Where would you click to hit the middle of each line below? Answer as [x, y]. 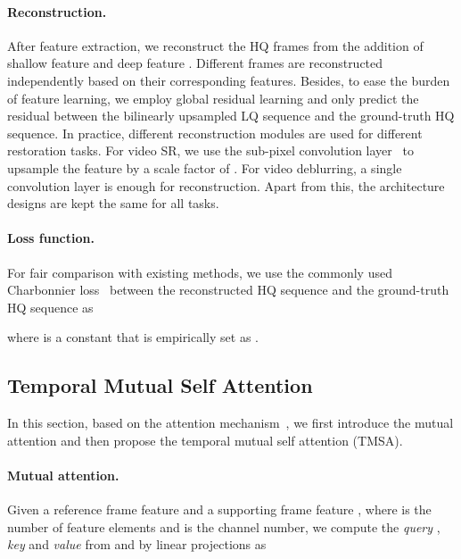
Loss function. [51, 238]
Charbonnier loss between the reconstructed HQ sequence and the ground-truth [228, 290]
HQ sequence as [50, 307]
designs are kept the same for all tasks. [113, 203]
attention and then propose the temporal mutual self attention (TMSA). [205, 440]
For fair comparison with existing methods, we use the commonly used [200, 272]
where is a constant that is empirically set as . [133, 337]
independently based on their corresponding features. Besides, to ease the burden [229, 80]
